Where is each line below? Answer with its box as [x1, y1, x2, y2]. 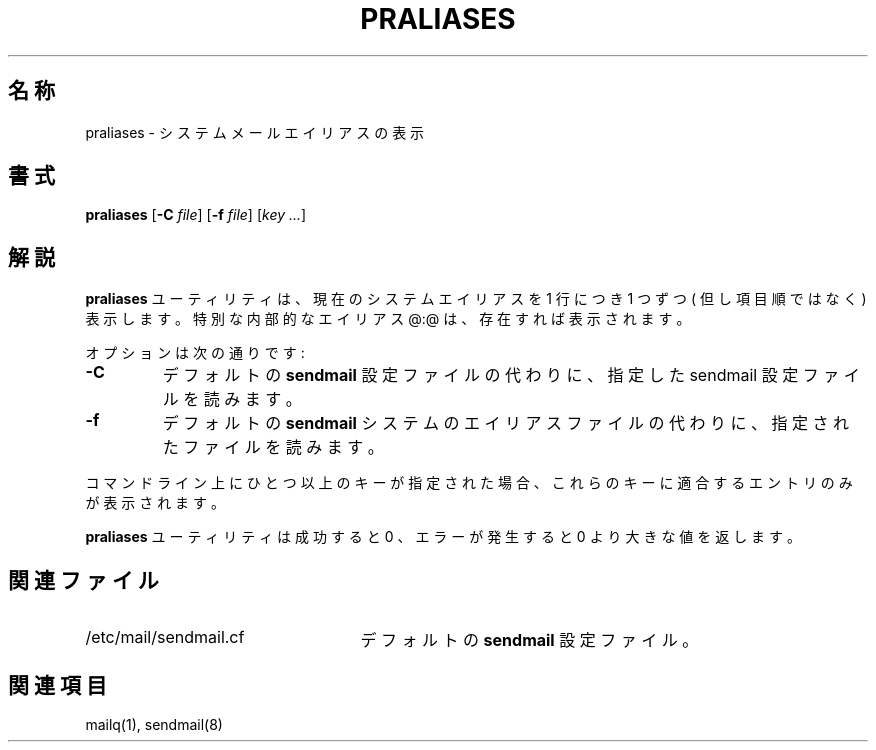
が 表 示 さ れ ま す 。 [85, 494, 225, 512]
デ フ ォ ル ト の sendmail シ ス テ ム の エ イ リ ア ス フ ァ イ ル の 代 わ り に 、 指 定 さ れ [162, 413, 849, 434]
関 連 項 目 [8, 672, 107, 698]
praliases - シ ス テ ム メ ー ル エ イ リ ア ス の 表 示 [85, 123, 425, 141]
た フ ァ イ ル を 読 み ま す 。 [162, 437, 384, 458]
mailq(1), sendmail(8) [85, 715, 223, 733]
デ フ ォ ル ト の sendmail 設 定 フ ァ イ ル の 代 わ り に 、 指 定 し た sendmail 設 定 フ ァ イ [162, 365, 860, 386]
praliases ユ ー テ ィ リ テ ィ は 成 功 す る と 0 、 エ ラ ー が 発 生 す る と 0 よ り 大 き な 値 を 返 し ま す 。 [85, 528, 801, 546]
